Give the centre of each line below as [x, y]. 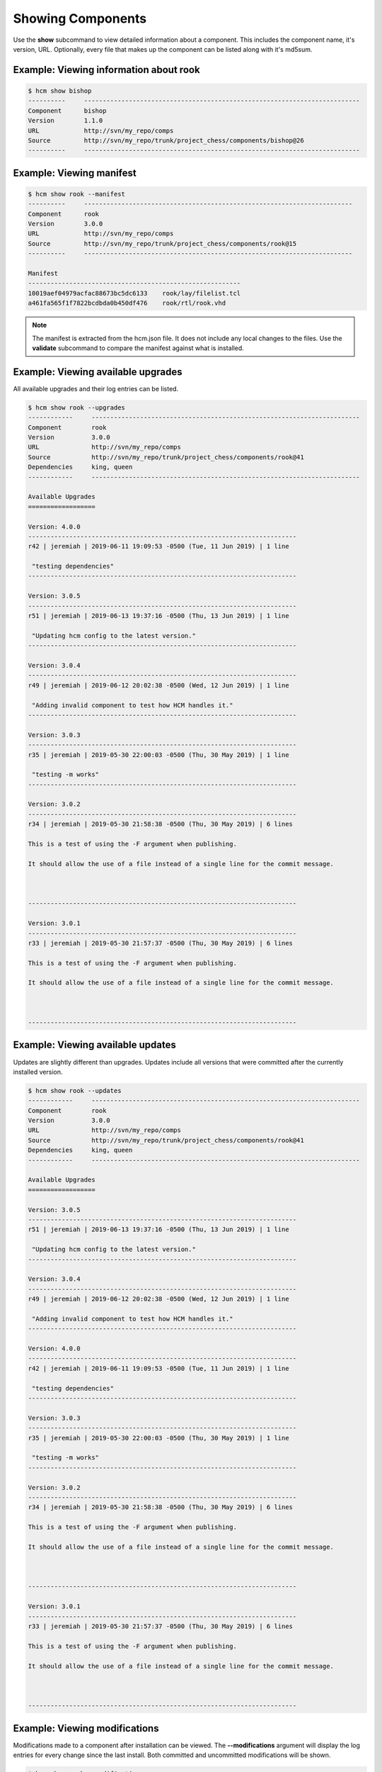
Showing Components [80, 18]
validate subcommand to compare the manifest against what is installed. [138, 348]
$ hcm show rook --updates [75, 1090]
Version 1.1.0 [65, 121]
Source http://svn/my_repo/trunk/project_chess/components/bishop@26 [166, 140]
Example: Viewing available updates [95, 1045]
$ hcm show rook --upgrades [76, 407]
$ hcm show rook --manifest [76, 194]
